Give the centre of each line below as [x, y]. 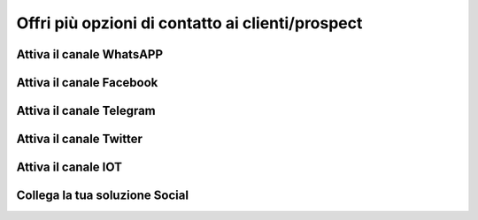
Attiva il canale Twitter [80, 139]
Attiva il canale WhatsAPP [90, 54]
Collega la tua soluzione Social [103, 196]
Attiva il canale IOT [69, 167]
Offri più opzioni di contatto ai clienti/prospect [189, 23]
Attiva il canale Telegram [86, 111]
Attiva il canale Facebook [87, 83]
